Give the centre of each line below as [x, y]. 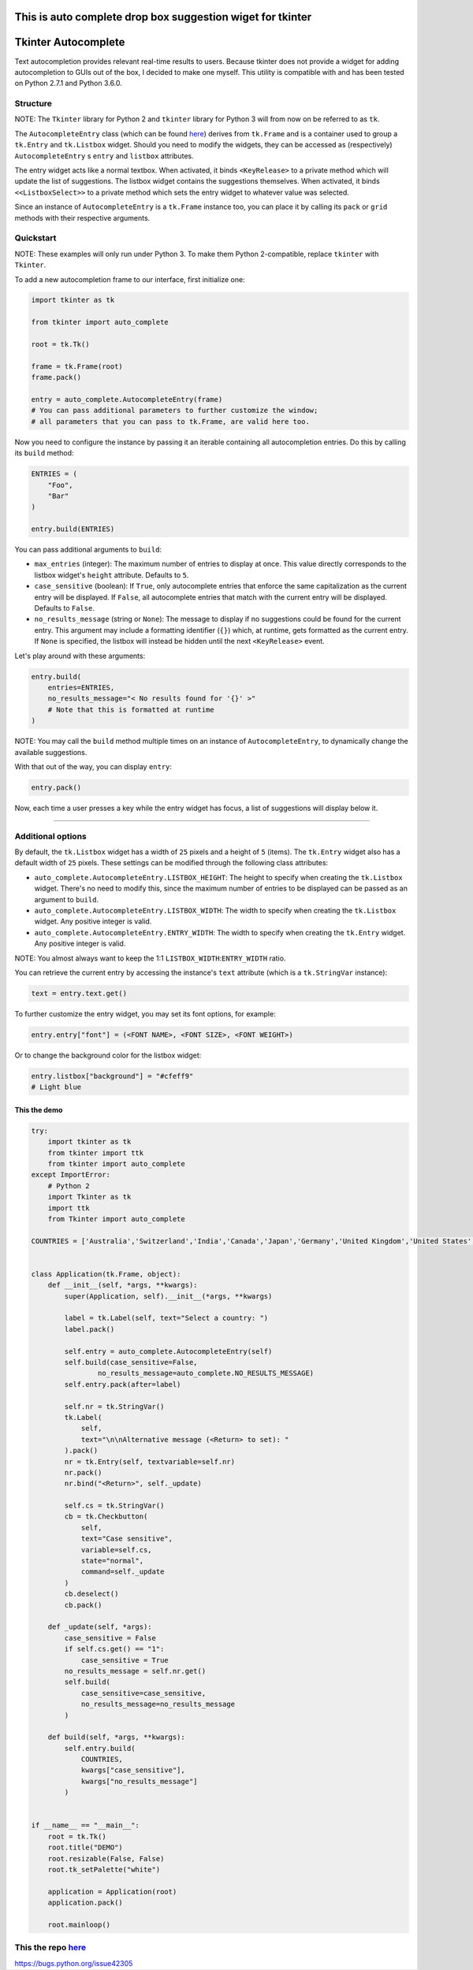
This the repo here [50, 1948]
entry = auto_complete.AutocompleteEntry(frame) [127, 399]
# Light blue [56, 1087]
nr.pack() [83, 1472]
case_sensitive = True [125, 1660]
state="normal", [112, 1561]
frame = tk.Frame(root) [77, 366]
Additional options [50, 836]
